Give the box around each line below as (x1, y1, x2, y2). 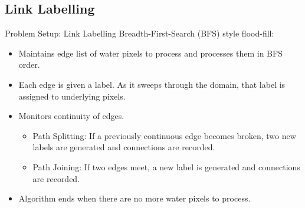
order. (18, 58, 40, 71)
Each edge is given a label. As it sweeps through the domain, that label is (18, 78, 286, 90)
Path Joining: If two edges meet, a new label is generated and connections (32, 160, 300, 173)
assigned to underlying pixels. (18, 90, 126, 102)
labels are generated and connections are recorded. (32, 141, 215, 153)
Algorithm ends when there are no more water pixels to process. (18, 192, 251, 204)
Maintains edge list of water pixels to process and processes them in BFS (18, 47, 283, 59)
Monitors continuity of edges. (18, 110, 124, 122)
